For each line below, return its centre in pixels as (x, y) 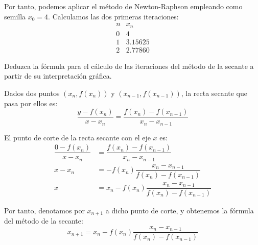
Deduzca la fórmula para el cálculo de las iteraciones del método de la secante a (129, 66)
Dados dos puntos (32, 93)
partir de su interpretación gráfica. (58, 76)
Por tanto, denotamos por (44, 210)
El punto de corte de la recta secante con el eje (77, 137)
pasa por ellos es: (31, 103)
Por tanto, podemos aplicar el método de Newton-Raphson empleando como (123, 6)
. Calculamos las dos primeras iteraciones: (113, 16)
